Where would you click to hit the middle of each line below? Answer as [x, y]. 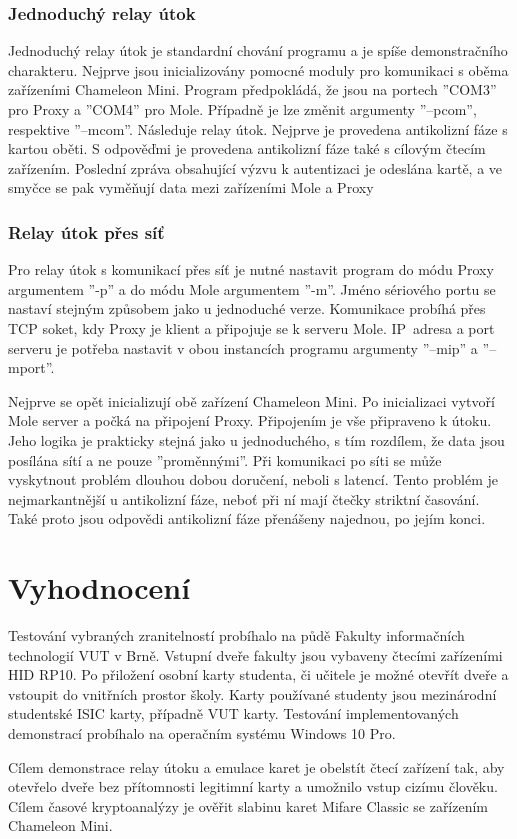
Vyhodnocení [99, 587]
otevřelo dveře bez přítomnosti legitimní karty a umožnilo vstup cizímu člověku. [253, 786]
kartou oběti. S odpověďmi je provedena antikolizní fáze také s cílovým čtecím [247, 148]
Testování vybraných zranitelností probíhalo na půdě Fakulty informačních [236, 635]
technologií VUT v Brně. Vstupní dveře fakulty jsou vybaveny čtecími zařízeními [255, 654]
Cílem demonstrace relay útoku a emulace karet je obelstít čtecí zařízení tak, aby [256, 766]
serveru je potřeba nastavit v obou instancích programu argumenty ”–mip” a [243, 347]
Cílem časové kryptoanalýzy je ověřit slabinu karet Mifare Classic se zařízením [248, 805]
